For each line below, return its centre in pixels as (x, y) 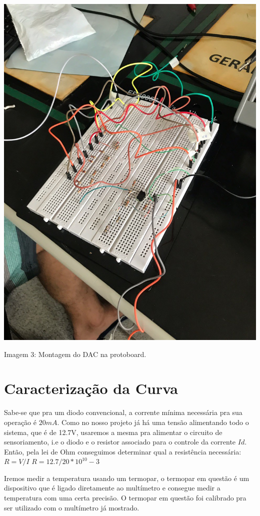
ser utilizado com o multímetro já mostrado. (72, 507)
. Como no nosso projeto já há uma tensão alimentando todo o (153, 422)
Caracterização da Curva (91, 388)
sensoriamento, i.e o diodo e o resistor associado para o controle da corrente (120, 442)
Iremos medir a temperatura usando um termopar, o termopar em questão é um (127, 478)
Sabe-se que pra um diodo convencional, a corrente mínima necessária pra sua (123, 412)
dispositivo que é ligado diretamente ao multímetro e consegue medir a (112, 488)
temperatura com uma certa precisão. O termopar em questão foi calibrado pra (125, 498)
